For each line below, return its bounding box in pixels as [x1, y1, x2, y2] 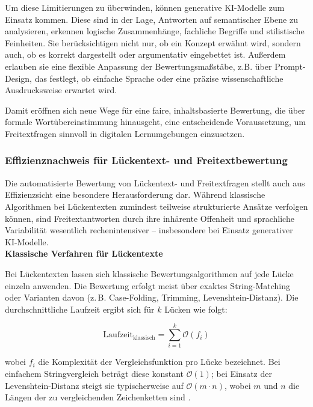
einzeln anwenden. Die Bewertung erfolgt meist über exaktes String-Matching [5, 279, 290, 292]
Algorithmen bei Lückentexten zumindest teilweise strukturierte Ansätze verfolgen [5, 200, 308, 212]
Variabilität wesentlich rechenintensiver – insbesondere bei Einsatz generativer [5, 224, 293, 236]
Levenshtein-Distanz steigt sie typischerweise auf [5, 379, 184, 391]
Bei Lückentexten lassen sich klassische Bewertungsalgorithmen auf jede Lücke [5, 267, 294, 280]
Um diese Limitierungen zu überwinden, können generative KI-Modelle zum [5, 1, 285, 13]
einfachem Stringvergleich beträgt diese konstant [5, 367, 184, 379]
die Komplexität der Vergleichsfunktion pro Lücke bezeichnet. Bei [38, 355, 280, 368]
